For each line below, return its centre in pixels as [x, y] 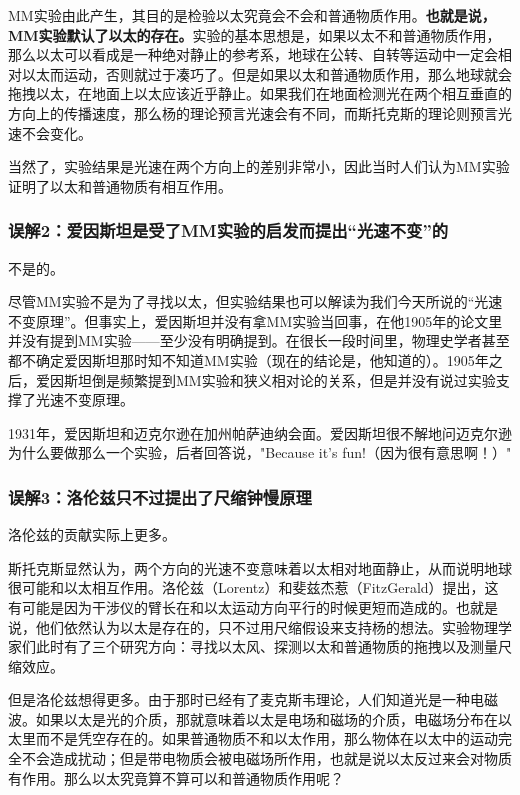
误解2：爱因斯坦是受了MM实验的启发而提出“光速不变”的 [228, 230]
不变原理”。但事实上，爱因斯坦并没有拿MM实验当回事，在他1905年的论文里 [255, 320]
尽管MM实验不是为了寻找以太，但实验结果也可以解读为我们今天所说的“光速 [255, 301]
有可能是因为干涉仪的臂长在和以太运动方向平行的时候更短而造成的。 [232, 606]
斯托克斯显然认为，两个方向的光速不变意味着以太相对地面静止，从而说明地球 [260, 567]
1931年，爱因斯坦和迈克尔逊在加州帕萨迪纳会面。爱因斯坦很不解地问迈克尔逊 [260, 432]
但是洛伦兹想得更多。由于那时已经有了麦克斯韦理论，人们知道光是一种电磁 [253, 699]
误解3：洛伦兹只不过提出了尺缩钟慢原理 [160, 496]
